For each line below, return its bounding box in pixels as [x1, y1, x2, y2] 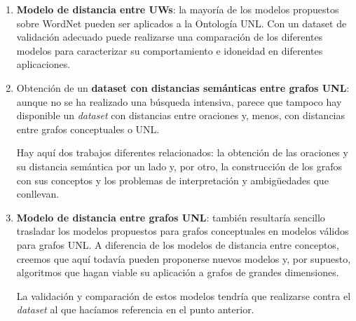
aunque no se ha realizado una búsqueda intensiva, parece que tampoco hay [16, 94, 342, 109]
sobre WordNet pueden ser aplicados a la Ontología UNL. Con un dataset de [16, 15, 347, 30]
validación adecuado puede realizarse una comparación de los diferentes [16, 29, 323, 44]
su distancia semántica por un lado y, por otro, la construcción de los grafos [16, 158, 343, 173]
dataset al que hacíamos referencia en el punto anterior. [16, 302, 254, 317]
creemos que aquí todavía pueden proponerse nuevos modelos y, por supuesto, [16, 251, 351, 266]
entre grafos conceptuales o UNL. [16, 121, 160, 136]
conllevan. [16, 186, 60, 201]
